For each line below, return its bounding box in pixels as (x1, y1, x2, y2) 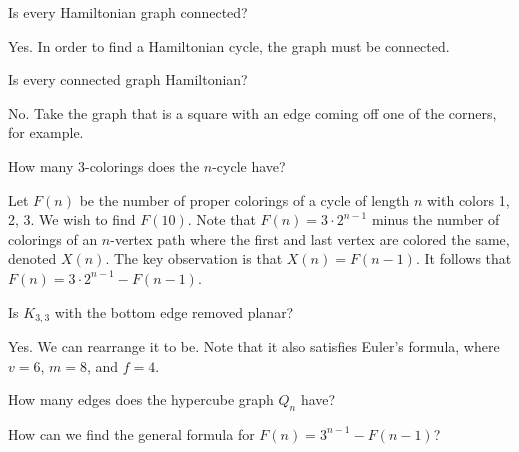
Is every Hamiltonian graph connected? (8, 2, 248, 22)
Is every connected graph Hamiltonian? (8, 69, 248, 90)
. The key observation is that (105, 248, 283, 269)
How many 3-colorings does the (8, 155, 200, 176)
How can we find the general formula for (8, 423, 255, 444)
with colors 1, (426, 189, 510, 210)
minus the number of (371, 209, 500, 230)
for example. (8, 122, 84, 143)
